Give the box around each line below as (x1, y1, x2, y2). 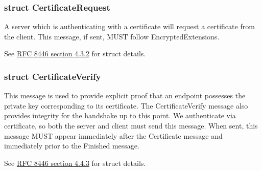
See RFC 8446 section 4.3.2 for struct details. (4, 48, 146, 59)
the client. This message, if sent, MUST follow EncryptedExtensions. (4, 31, 220, 41)
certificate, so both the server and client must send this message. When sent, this (4, 120, 258, 131)
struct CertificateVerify (4, 70, 101, 82)
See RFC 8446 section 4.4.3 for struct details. (4, 157, 146, 168)
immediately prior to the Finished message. (4, 140, 139, 151)
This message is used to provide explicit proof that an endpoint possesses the (4, 90, 246, 101)
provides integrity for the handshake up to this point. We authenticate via (4, 110, 236, 121)
